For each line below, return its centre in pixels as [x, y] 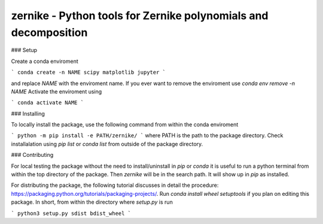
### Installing [28, 113]
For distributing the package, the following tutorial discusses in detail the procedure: [115, 185]
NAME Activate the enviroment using [57, 91]
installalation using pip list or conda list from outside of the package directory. [107, 144]
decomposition [49, 32]
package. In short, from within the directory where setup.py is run [92, 202]
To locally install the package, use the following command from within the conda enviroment [125, 125]
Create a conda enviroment [45, 61]
